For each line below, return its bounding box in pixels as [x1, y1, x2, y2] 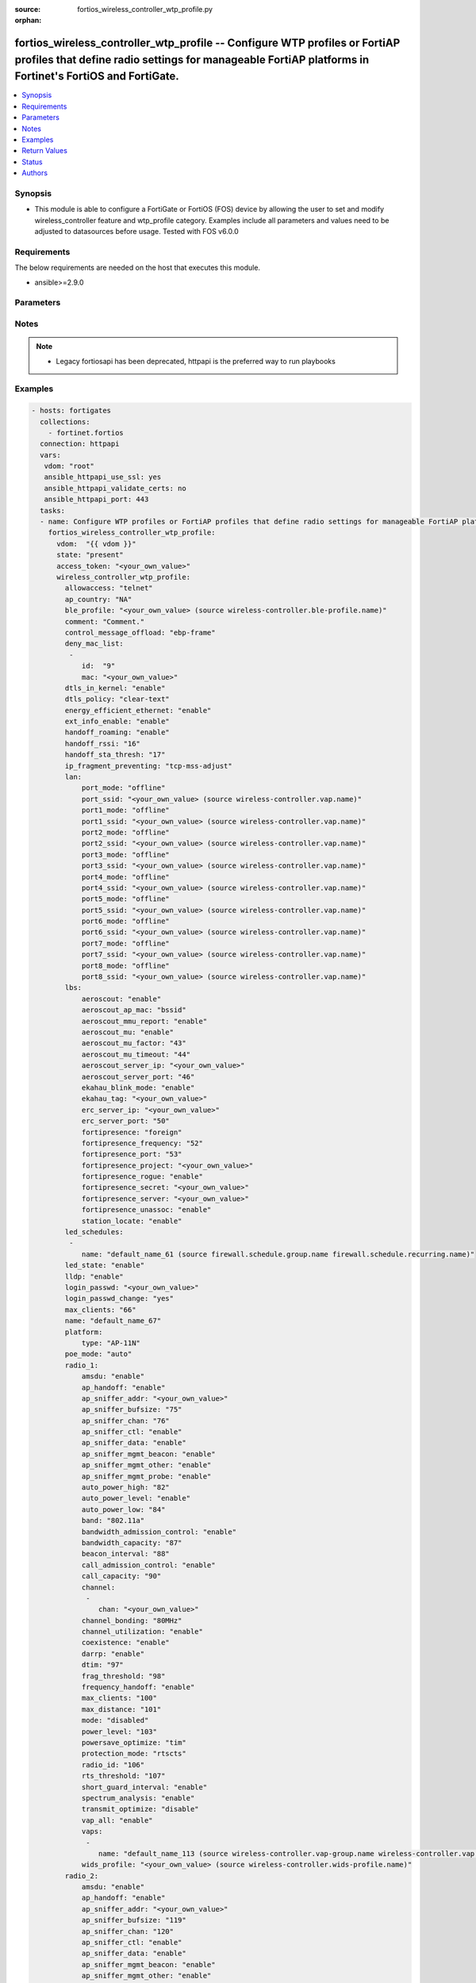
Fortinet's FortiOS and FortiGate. [14, 70, 180, 83]
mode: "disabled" [81, 1716, 149, 1725]
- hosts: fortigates [31, 406, 111, 416]
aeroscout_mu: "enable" [81, 1028, 175, 1037]
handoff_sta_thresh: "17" [64, 750, 166, 759]
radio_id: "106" [81, 1760, 145, 1769]
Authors [21, 168, 48, 178]
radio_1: [64, 1360, 99, 1370]
